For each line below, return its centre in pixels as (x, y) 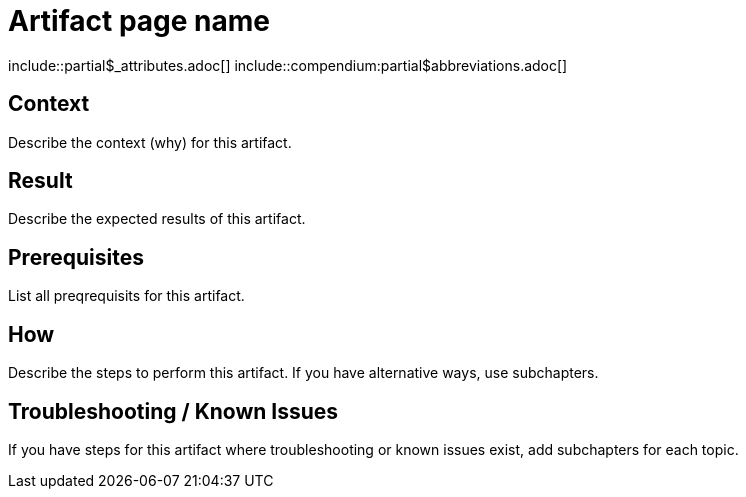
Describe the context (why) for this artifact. (150, 142)
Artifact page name (139, 21)
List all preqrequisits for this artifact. (126, 296)
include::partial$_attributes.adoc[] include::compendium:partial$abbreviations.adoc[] (288, 65)
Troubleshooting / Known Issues (173, 411)
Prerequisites (76, 257)
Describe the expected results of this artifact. (157, 219)
